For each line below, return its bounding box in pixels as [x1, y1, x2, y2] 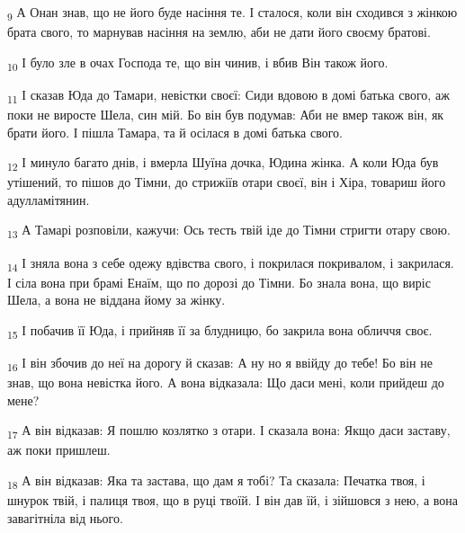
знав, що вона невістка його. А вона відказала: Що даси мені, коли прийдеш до [7, 373, 444, 392]
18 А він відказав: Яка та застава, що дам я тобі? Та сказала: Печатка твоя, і [7, 471, 425, 492]
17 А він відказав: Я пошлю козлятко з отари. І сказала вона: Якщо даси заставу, [7, 421, 451, 442]
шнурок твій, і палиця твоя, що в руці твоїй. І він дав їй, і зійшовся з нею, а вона [7, 491, 458, 510]
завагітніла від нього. [7, 508, 123, 527]
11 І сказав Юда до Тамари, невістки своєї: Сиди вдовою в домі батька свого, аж [7, 84, 450, 106]
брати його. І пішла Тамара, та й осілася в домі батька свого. [7, 122, 343, 141]
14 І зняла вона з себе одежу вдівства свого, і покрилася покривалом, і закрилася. [7, 253, 454, 274]
